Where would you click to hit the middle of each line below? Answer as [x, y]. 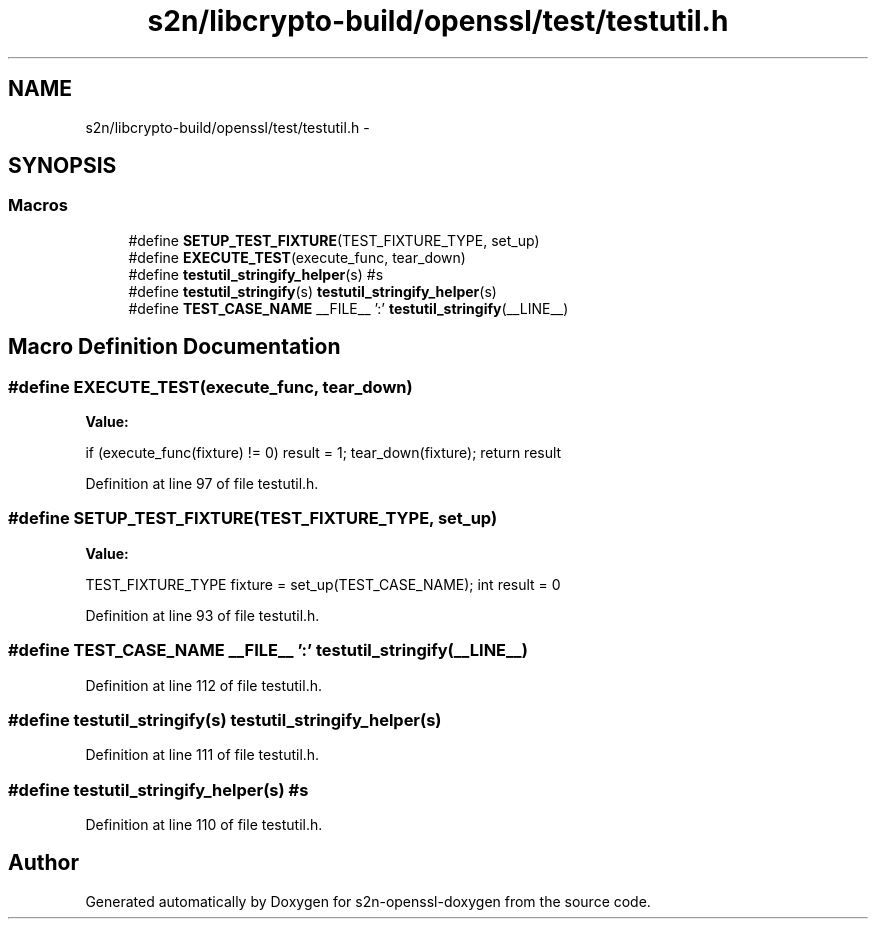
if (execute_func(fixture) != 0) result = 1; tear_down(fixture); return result [323, 453]
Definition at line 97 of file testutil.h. [202, 484]
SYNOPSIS [62, 166]
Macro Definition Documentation [174, 347]
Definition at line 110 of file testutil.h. [204, 825]
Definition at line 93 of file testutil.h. [202, 615]
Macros [38, 205]
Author [43, 863]
